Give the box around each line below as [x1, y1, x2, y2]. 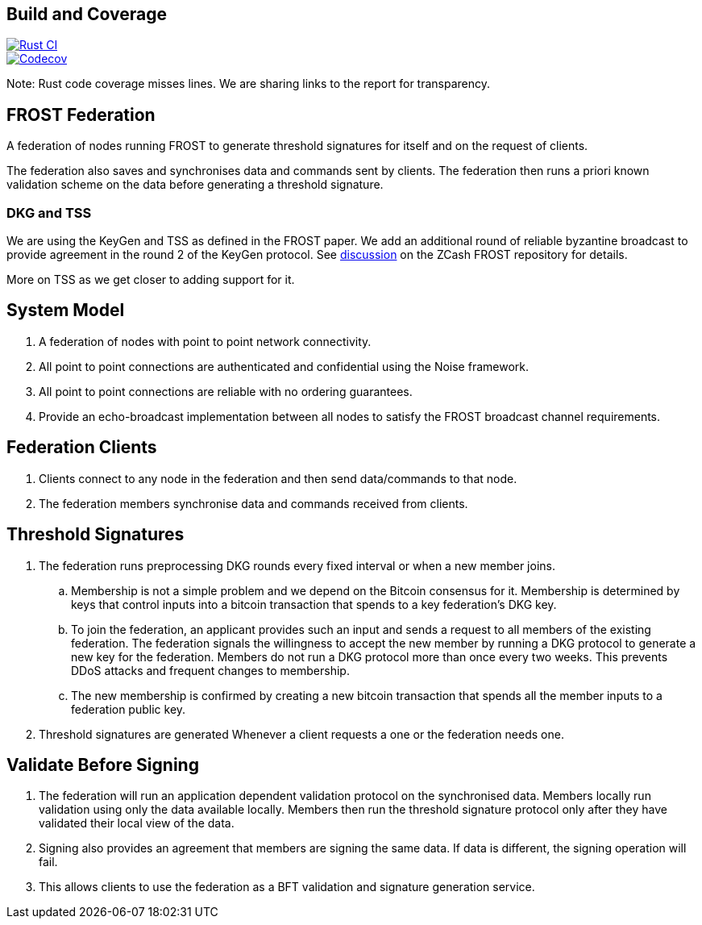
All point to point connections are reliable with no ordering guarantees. [39, 384, 413, 398]
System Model [6, 300, 125, 321]
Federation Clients [6, 437, 157, 458]
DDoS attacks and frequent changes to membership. [71, 663, 350, 677]
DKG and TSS [6, 204, 92, 221]
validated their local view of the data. [39, 816, 235, 831]
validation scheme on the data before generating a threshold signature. [6, 177, 384, 192]
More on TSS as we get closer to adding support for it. [6, 273, 295, 287]
